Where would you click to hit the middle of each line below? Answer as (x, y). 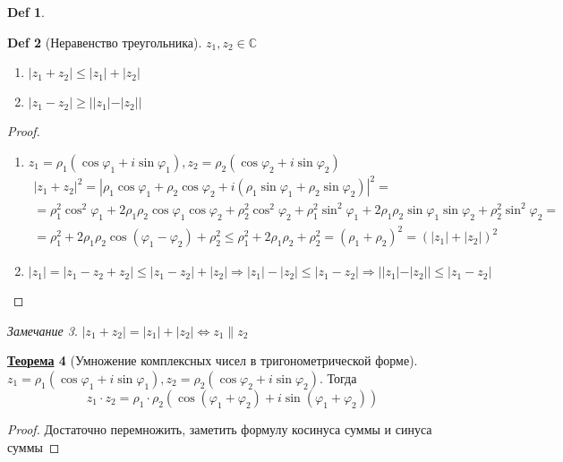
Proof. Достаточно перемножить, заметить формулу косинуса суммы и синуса (220, 428)
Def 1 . (26, 12)
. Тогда (338, 377)
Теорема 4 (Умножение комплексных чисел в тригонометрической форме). (213, 360)
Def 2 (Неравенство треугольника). (105, 42)
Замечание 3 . (43, 330)
